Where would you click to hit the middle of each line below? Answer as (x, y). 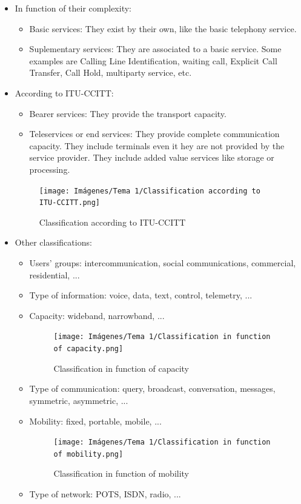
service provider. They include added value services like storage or (152, 157)
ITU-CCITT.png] (70, 203)
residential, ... (55, 274)
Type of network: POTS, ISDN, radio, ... (105, 494)
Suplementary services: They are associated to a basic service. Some (155, 49)
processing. (50, 169)
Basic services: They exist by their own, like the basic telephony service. (163, 28)
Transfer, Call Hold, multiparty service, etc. (111, 72)
